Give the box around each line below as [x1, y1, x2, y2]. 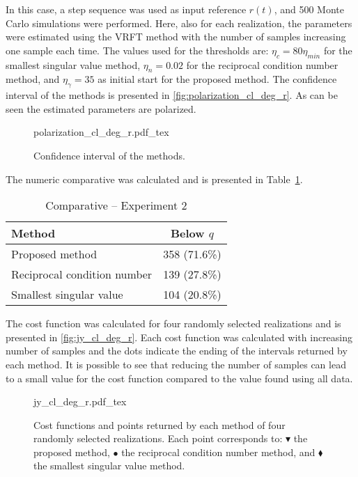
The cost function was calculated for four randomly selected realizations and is [6, 316, 341, 331]
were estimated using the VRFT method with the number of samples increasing [6, 29, 346, 44]
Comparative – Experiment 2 [45, 197, 187, 214]
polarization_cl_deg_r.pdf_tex [33, 125, 169, 139]
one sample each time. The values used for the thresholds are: [6, 42, 269, 57]
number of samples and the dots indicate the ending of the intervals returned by [6, 343, 348, 358]
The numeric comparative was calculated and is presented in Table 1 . [6, 171, 303, 186]
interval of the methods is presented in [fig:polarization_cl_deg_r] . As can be [6, 88, 338, 102]
